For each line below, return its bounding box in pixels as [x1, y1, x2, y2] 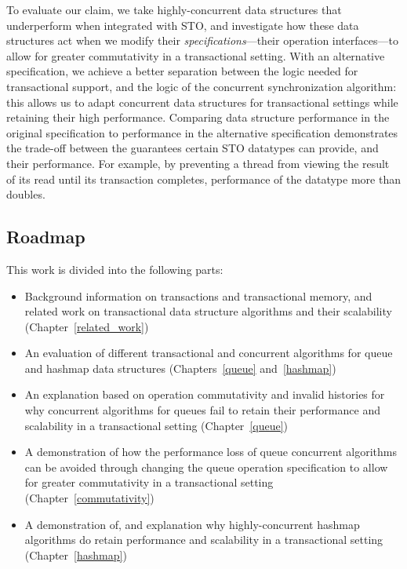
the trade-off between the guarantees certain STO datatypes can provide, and [6, 140, 379, 156]
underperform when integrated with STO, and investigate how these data [6, 16, 359, 33]
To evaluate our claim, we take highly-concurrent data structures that [6, 2, 342, 17]
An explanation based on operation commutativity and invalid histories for [24, 386, 385, 403]
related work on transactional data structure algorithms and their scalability [24, 303, 392, 319]
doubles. [6, 186, 45, 202]
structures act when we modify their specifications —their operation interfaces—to [6, 32, 398, 49]
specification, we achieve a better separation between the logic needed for [6, 63, 358, 79]
